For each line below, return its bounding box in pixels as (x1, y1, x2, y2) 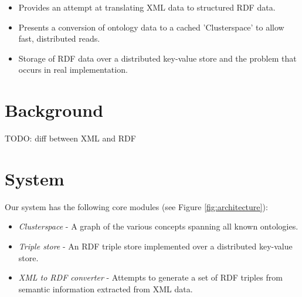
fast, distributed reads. (18, 32, 100, 45)
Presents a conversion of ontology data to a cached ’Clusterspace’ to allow (18, 21, 284, 33)
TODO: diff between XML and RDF (5, 132, 136, 144)
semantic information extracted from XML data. (18, 282, 193, 295)
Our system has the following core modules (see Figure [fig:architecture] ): (5, 200, 268, 212)
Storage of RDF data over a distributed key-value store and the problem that (18, 52, 297, 64)
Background (5, 98, 104, 122)
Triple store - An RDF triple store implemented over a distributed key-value (18, 240, 293, 252)
